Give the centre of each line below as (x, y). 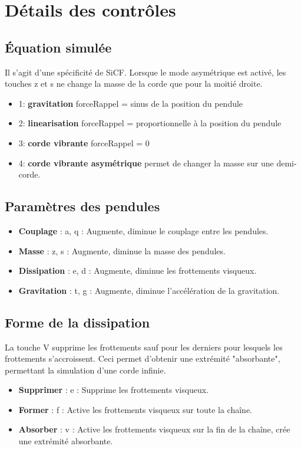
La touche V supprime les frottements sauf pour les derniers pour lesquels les (144, 347)
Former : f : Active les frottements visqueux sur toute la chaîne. (135, 409)
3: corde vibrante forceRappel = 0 (84, 142)
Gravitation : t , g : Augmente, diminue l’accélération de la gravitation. (149, 290)
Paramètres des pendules (82, 206)
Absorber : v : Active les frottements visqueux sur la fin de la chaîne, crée (154, 429)
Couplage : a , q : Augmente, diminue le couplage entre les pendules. (143, 230)
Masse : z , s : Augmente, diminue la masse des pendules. (122, 250)
